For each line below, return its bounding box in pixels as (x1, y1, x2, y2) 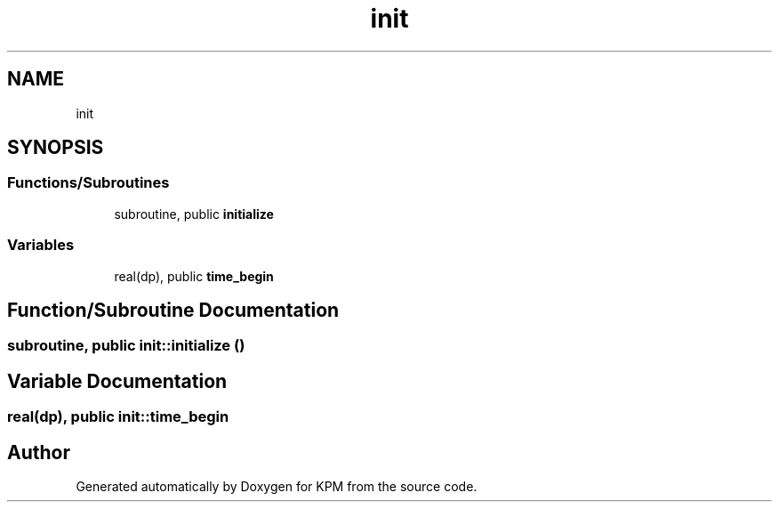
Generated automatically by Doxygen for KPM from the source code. (76, 479, 478, 495)
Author (7, 440, 70, 464)
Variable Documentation (7, 369, 228, 392)
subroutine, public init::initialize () (7, 336, 245, 355)
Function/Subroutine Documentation (7, 298, 340, 321)
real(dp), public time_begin (114, 268, 274, 284)
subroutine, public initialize (114, 206, 274, 222)
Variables (7, 236, 75, 254)
